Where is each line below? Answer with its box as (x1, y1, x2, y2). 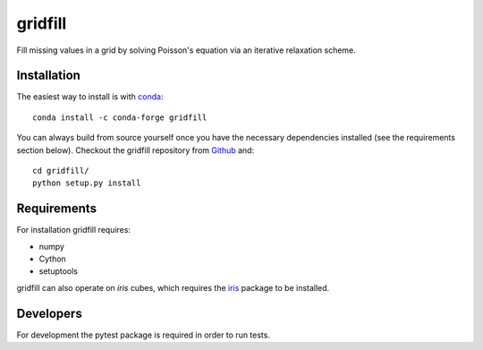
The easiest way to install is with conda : (16, 91, 164, 102)
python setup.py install (32, 178, 141, 188)
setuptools (38, 266, 78, 277)
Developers (16, 305, 82, 321)
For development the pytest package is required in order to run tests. (16, 329, 270, 340)
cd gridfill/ (32, 166, 89, 176)
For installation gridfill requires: (16, 225, 131, 235)
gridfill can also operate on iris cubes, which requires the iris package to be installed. (16, 282, 330, 293)
